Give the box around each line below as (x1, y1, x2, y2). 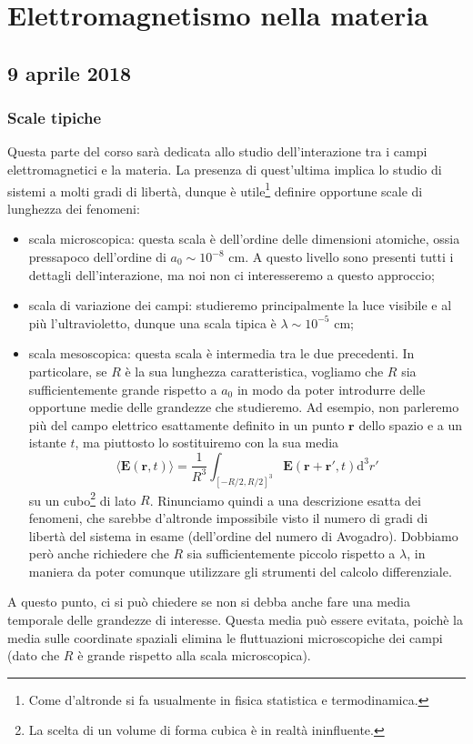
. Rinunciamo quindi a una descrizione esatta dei (149, 490, 421, 509)
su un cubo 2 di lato (28, 488, 136, 509)
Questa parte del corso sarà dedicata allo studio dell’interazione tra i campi (7, 142, 428, 161)
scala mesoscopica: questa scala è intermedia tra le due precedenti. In (28, 344, 415, 363)
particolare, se (28, 361, 107, 380)
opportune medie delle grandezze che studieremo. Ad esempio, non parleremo (28, 397, 459, 417)
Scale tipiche (7, 106, 102, 129)
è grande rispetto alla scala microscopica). (77, 646, 311, 665)
